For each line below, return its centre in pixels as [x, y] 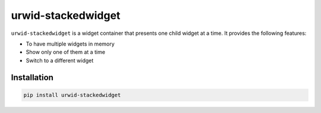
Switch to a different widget [60, 60]
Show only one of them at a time [65, 52]
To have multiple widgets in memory [70, 44]
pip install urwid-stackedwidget [72, 95]
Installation [32, 77]
